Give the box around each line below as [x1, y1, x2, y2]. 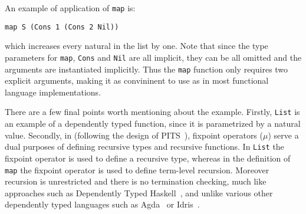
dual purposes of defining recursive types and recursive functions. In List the [5, 140, 284, 153]
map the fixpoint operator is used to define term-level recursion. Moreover [5, 163, 269, 176]
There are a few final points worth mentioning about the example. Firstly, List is [5, 106, 300, 118]
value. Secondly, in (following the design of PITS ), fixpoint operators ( [5, 129, 263, 141]
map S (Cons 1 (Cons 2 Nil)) [5, 22, 119, 31]
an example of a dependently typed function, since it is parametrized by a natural [5, 117, 301, 130]
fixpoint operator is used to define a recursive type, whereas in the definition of [5, 152, 291, 164]
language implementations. [5, 85, 101, 98]
